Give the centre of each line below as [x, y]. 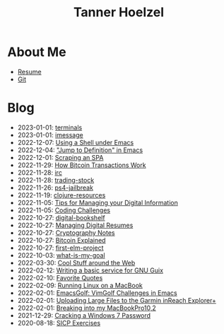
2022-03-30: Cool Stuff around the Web [76, 263]
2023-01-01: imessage [50, 134]
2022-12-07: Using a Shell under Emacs [76, 142]
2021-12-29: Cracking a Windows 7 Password [84, 315]
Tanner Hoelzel [119, 12]
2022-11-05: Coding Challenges [64, 210]
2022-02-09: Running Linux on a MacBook [80, 285]
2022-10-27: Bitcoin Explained [61, 240]
